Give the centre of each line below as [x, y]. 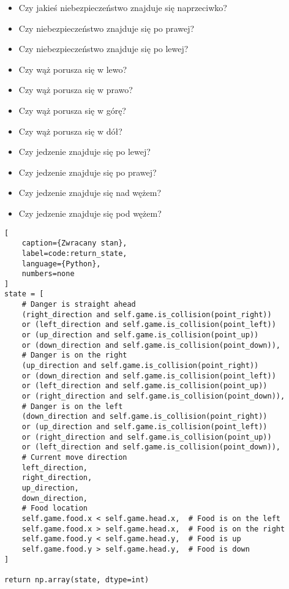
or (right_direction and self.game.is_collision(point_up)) [147, 437]
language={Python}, [61, 264]
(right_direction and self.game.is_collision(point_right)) [147, 314]
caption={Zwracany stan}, [74, 243]
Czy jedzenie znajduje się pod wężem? [90, 213]
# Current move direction [74, 457]
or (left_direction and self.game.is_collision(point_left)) [149, 325]
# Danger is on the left [72, 406]
